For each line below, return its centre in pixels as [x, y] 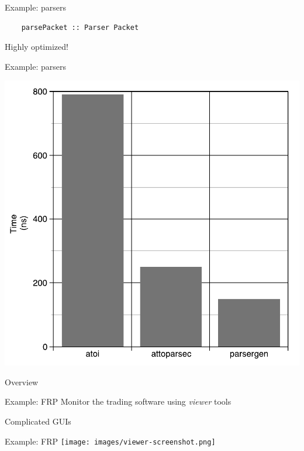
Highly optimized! [37, 47]
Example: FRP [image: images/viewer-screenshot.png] [110, 441]
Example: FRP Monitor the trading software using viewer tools [118, 401]
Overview [22, 382]
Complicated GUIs [38, 421]
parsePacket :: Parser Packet [80, 27]
